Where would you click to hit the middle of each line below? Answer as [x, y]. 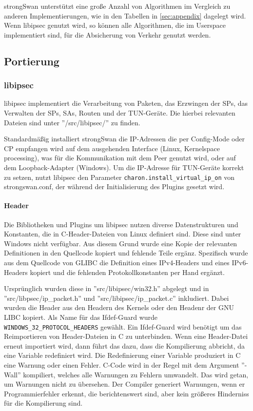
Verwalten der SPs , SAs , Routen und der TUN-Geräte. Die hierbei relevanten [120, 112]
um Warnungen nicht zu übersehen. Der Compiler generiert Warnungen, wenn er [125, 384]
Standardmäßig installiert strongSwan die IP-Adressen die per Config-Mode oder [124, 139]
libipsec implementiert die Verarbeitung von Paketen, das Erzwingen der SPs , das [126, 103]
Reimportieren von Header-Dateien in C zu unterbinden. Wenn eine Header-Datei [126, 336]
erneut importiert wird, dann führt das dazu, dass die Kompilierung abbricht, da [125, 345]
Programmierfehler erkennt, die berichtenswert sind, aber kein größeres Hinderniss [126, 393]
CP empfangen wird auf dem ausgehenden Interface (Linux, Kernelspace [112, 148]
